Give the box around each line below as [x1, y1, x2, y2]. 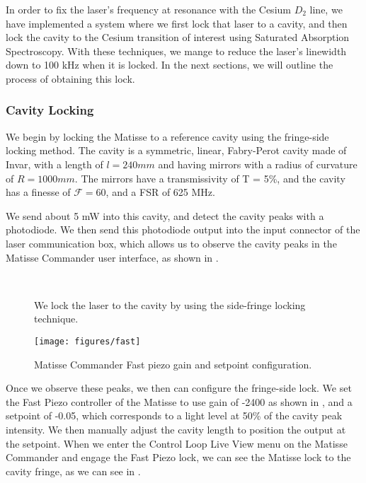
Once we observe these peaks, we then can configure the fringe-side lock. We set [6, 380, 352, 395]
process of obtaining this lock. [6, 71, 135, 86]
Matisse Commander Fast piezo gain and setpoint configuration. [34, 356, 312, 371]
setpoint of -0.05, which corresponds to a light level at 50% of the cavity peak [6, 408, 343, 423]
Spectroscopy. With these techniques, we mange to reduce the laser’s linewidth [6, 43, 347, 58]
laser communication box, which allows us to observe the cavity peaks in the [6, 235, 337, 250]
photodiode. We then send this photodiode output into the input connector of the [6, 222, 360, 237]
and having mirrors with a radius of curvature [158, 156, 358, 171]
